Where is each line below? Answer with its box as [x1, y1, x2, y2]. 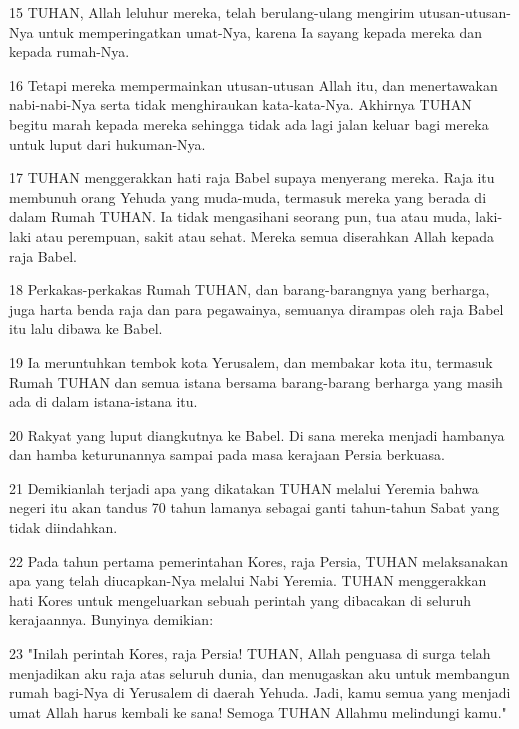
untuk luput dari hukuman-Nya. [9, 133, 206, 154]
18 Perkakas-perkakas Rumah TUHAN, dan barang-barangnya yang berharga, [9, 279, 490, 300]
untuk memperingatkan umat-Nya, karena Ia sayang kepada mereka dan [38, 21, 483, 42]
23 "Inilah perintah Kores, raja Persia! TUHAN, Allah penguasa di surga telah [9, 643, 491, 664]
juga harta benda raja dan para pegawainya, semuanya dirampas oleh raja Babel [9, 298, 504, 319]
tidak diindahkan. [9, 517, 118, 538]
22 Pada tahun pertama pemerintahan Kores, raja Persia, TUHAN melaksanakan [9, 550, 508, 571]
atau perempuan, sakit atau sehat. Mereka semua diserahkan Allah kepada [35, 225, 494, 246]
